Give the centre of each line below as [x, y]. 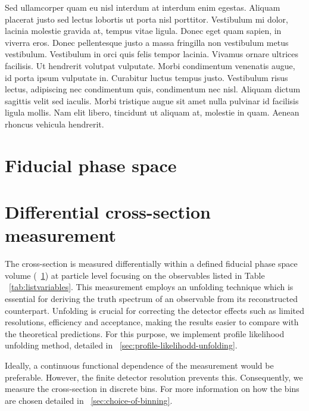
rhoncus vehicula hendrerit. [54, 124]
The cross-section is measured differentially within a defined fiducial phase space [151, 264]
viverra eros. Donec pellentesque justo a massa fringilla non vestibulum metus [147, 42]
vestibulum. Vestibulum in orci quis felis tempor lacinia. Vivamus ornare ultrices [152, 54]
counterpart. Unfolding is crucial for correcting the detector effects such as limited [155, 310]
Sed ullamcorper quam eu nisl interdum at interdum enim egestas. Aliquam [143, 7]
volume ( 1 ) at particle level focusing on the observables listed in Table [135, 275]
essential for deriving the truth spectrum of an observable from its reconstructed [151, 298]
